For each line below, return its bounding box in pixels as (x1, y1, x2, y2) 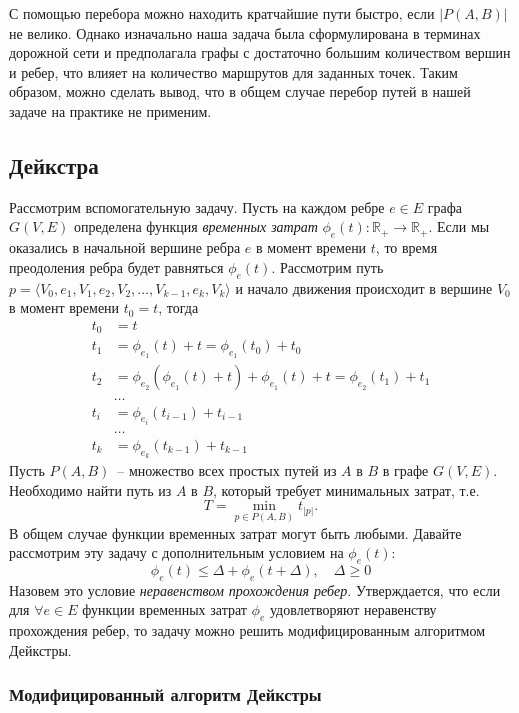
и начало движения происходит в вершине (235, 277, 493, 298)
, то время (375, 237, 438, 258)
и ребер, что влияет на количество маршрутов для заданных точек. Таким (9, 61, 458, 82)
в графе (382, 460, 429, 481)
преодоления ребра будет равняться (9, 256, 224, 277)
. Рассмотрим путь (271, 256, 384, 277)
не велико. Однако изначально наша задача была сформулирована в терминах (9, 22, 481, 43)
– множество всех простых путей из (117, 460, 337, 481)
